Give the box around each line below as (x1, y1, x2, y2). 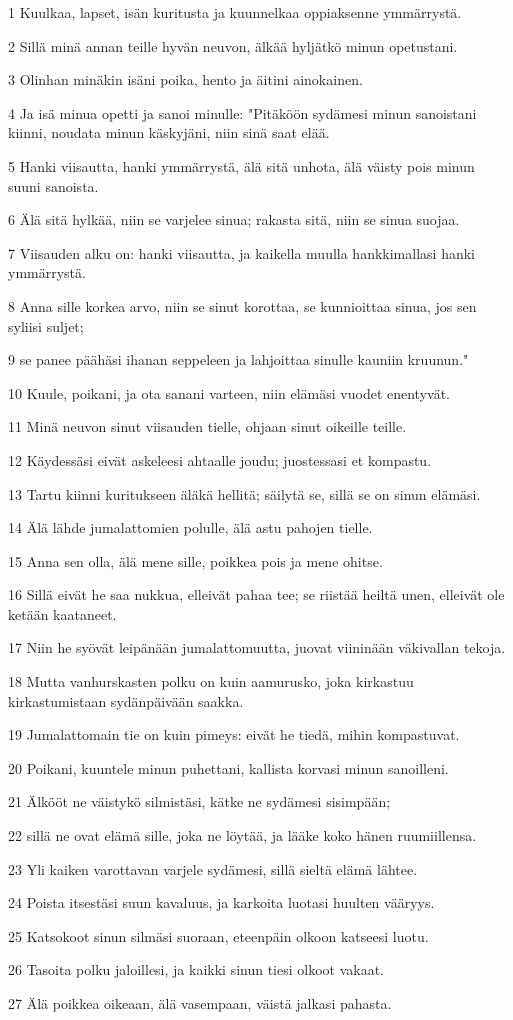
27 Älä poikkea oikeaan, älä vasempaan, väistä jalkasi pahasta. (8, 993, 392, 1013)
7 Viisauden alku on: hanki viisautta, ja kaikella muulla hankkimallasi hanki (8, 242, 475, 263)
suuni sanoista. (8, 175, 99, 196)
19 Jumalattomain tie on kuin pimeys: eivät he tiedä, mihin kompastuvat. (8, 724, 460, 745)
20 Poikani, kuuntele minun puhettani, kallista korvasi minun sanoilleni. (8, 757, 449, 778)
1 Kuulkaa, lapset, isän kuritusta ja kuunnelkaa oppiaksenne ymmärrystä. (8, 2, 462, 22)
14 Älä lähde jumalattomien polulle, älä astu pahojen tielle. (8, 517, 373, 538)
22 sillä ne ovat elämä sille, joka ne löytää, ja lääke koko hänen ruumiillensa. (8, 825, 477, 846)
